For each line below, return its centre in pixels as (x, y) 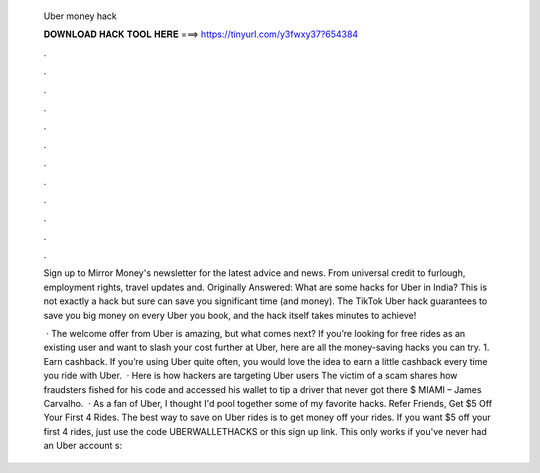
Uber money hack (80, 16)
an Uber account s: (83, 446)
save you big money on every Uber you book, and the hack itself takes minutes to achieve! (230, 315)
